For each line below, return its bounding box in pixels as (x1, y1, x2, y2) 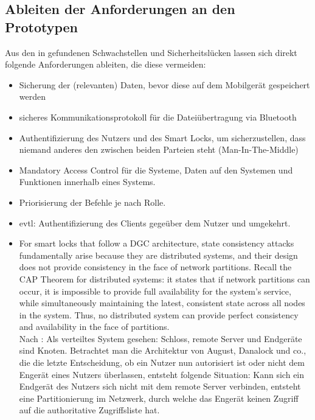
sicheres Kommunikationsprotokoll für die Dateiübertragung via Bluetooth (19, 110, 297, 123)
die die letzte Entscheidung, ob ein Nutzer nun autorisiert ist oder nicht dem (19, 356, 305, 369)
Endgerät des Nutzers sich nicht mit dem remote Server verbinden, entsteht (19, 380, 301, 393)
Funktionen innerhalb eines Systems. (19, 175, 156, 188)
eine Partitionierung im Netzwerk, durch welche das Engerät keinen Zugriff (19, 391, 299, 404)
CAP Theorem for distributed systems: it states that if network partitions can (19, 272, 310, 285)
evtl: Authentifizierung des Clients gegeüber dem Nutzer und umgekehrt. (19, 216, 291, 229)
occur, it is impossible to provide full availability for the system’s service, (19, 284, 291, 297)
